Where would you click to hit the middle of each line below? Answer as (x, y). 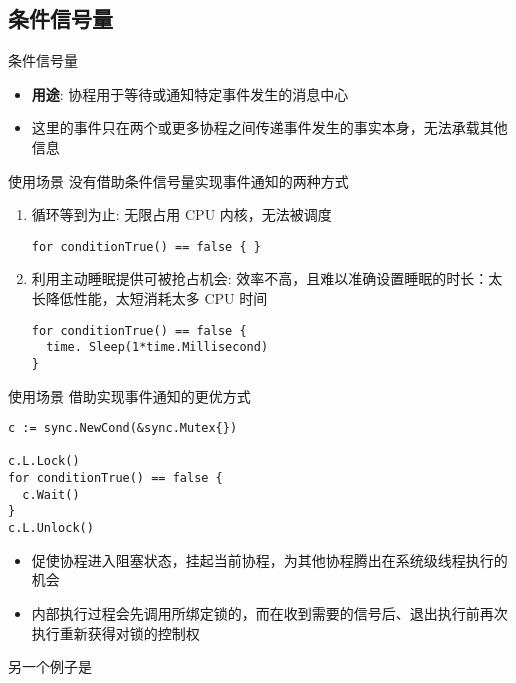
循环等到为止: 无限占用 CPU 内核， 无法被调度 (181, 214)
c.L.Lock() (44, 461)
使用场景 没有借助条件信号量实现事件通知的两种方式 (178, 180)
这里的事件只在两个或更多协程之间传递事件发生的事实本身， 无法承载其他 (269, 127)
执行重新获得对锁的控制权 (115, 632)
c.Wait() (51, 494)
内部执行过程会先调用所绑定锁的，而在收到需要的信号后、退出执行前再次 (269, 612)
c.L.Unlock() (51, 528)
